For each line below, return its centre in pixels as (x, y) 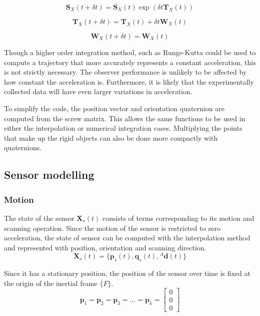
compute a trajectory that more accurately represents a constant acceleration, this (130, 62)
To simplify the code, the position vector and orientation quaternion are (114, 108)
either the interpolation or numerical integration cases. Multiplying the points (123, 128)
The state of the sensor (39, 218)
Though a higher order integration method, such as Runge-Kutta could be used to (130, 52)
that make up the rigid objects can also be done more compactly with (111, 137)
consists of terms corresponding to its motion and (178, 218)
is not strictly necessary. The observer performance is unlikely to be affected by (125, 72)
